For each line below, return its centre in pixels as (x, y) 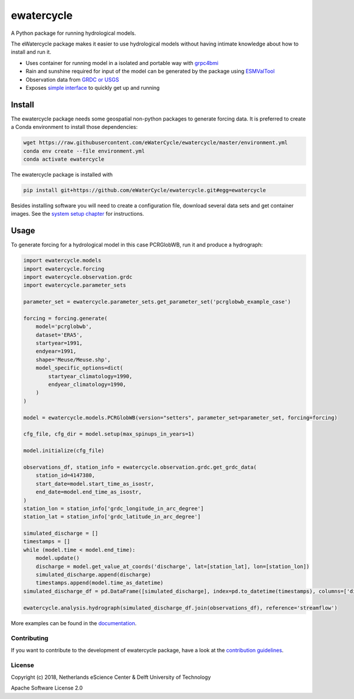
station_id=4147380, (65, 475)
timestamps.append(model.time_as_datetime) (99, 583)
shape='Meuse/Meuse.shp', (73, 360)
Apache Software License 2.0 (47, 688)
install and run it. (31, 52)
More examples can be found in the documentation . (74, 623)
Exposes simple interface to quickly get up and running (93, 87)
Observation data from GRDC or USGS (72, 79)
